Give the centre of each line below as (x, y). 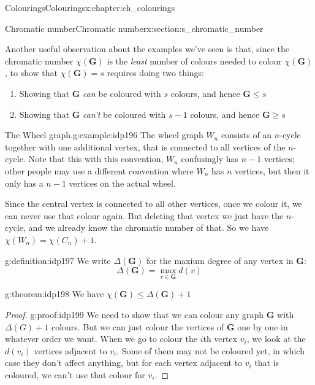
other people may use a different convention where (99, 170)
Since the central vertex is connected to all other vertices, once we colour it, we (154, 204)
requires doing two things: (155, 73)
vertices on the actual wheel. (122, 183)
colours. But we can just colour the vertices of (138, 326)
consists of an (246, 135)
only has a (24, 183)
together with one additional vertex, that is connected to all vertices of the (145, 146)
